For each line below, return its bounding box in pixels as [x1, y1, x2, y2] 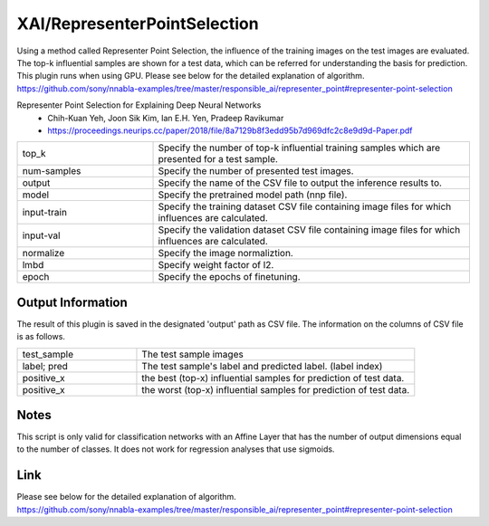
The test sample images [141, 348, 244, 360]
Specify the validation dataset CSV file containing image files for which [158, 224, 461, 236]
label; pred [22, 359, 68, 372]
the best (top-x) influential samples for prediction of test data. [141, 371, 405, 384]
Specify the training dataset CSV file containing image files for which [158, 200, 452, 213]
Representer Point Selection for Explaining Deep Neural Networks [16, 100, 262, 110]
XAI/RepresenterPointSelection [16, 14, 259, 33]
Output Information [16, 294, 129, 310]
